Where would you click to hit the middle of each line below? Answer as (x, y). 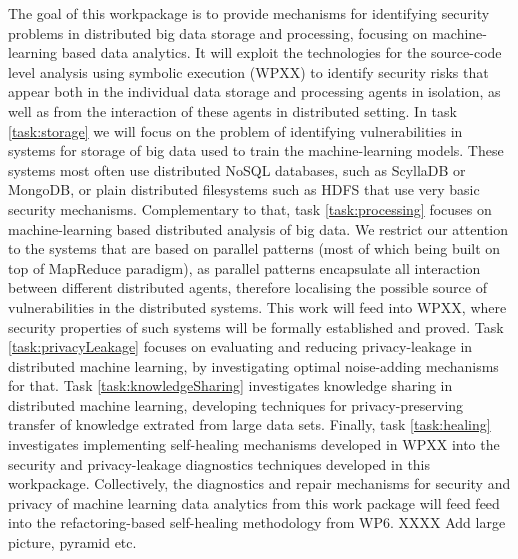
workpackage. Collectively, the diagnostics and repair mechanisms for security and (259, 483)
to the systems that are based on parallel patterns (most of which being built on (254, 248)
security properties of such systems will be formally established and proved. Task (256, 326)
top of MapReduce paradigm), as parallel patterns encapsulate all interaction (244, 267)
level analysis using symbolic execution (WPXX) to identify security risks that (248, 71)
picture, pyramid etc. (72, 542)
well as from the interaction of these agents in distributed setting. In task (232, 110)
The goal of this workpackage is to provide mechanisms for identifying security (249, 13)
